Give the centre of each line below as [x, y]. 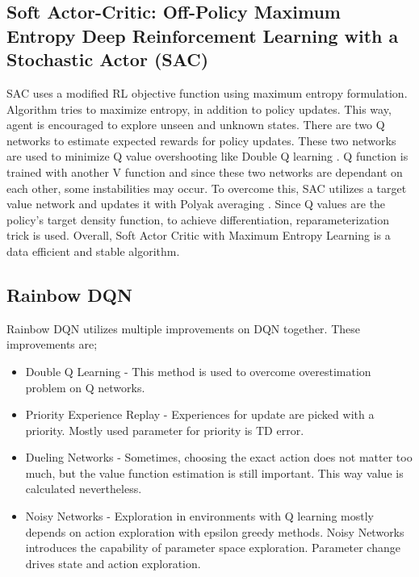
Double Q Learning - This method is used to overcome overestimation [198, 371]
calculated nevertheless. [84, 489]
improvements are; [52, 344]
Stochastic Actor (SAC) [108, 59]
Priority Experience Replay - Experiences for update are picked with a [200, 414]
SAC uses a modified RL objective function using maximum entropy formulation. [207, 92]
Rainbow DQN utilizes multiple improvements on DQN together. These [183, 328]
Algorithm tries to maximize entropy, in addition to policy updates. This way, [199, 109]
